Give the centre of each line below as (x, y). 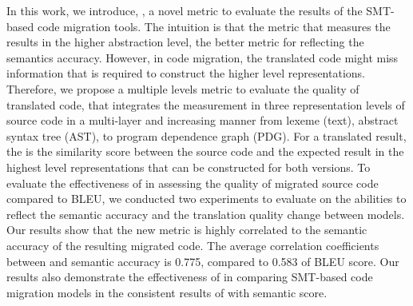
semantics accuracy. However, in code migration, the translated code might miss (203, 57)
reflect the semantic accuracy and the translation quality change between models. (206, 214)
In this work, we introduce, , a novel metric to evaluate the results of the (185, 10)
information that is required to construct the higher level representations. (186, 73)
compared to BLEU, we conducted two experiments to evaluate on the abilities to (206, 199)
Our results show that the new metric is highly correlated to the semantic (187, 230)
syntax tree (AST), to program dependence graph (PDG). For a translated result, (206, 135)
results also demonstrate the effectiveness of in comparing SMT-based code (190, 277)
